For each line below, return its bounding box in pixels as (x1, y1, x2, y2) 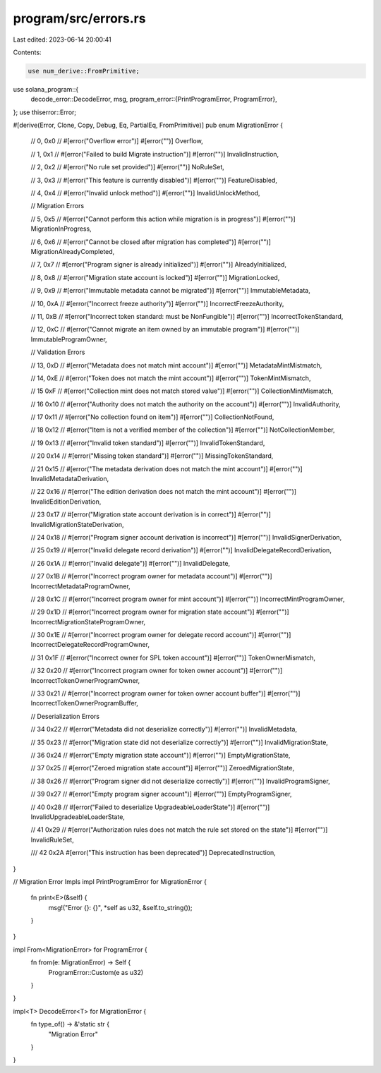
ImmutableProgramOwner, (30, 335, 107, 344)
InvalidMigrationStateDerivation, (30, 520, 124, 528)
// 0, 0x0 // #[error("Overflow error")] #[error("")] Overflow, (30, 137, 204, 145)
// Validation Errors (30, 348, 85, 356)
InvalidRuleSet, (30, 835, 74, 844)
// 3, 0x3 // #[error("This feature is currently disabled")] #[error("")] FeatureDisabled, (30, 176, 278, 184)
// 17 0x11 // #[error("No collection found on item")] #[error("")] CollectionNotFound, (30, 413, 274, 421)
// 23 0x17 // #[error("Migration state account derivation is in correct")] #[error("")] (30, 510, 272, 519)
